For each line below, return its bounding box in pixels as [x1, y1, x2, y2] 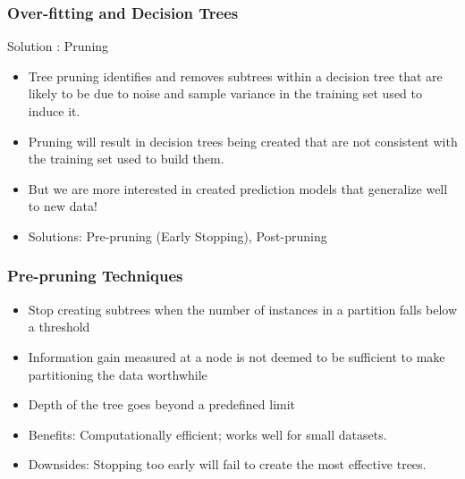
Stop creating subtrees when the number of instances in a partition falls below [28, 299, 458, 318]
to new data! [28, 197, 97, 215]
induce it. [28, 102, 80, 120]
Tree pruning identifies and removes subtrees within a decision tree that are [28, 66, 443, 85]
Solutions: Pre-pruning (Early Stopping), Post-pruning [28, 226, 327, 245]
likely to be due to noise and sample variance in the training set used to [28, 84, 422, 103]
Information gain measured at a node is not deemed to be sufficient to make [28, 347, 445, 366]
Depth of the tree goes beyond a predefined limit [28, 395, 296, 414]
